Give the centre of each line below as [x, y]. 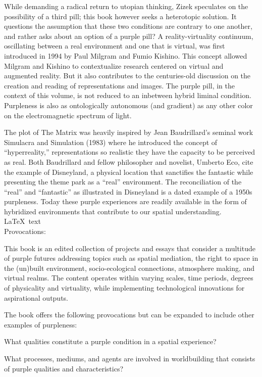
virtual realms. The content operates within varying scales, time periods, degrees [129, 278]
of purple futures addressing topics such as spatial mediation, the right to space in [131, 258]
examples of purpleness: [41, 324]
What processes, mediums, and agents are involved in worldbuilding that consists [130, 358]
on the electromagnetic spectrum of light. [68, 115]
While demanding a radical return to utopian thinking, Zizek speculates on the [126, 6]
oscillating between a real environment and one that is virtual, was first [115, 46]
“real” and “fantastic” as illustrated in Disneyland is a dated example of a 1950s [128, 191]
